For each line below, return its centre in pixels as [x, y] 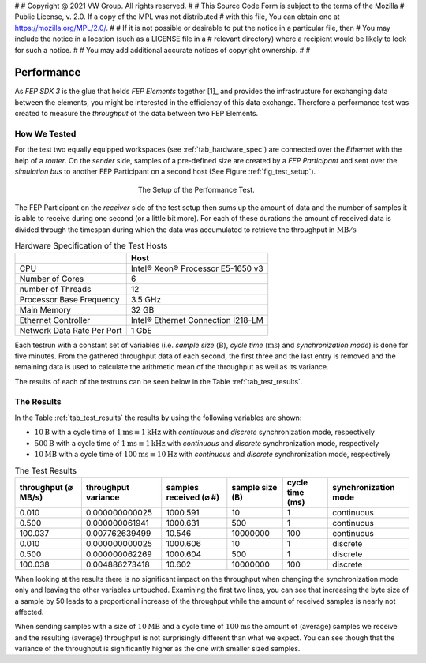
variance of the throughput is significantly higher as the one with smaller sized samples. [157, 649]
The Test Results [46, 470]
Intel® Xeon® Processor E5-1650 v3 [197, 268]
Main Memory [45, 309]
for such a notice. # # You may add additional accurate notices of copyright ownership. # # [163, 50]
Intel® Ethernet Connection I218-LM [197, 320]
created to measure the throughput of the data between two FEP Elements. [136, 114]
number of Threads [55, 289]
